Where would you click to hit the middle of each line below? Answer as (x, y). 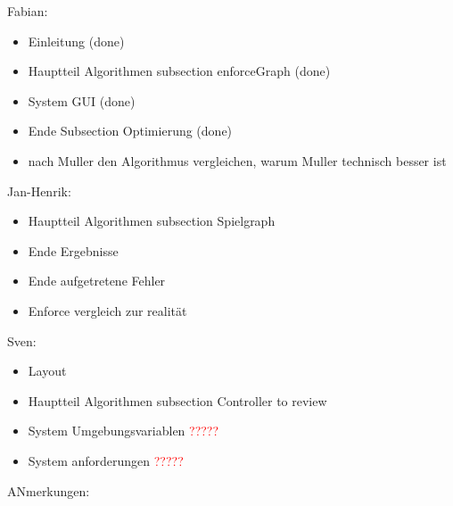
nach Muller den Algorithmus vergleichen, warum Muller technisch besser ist (237, 160)
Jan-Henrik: (39, 191)
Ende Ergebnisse (73, 250)
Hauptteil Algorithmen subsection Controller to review (177, 400)
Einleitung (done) (76, 41)
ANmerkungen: (49, 490)
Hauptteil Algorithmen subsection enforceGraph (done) (179, 71)
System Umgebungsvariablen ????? (124, 431)
